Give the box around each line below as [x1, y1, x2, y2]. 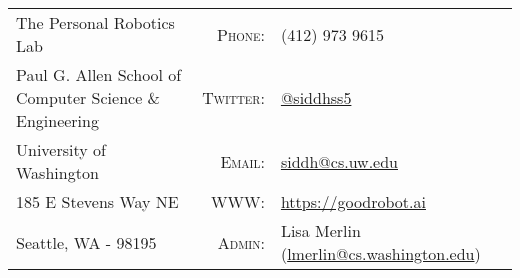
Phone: [217, 22, 265, 46]
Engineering [16, 109, 99, 132]
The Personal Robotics [16, 11, 175, 34]
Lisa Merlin [280, 219, 361, 242]
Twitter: [202, 86, 265, 109]
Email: [220, 149, 265, 173]
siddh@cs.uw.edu [280, 149, 398, 173]
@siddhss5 [280, 86, 352, 109]
